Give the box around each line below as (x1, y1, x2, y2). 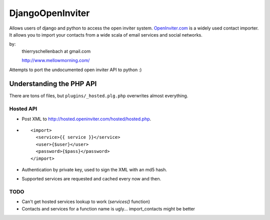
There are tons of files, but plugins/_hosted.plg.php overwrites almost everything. (9, 93, 188, 99)
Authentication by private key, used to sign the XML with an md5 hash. (21, 166, 167, 172)
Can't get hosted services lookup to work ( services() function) (21, 198, 150, 205)
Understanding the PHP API (9, 80, 97, 88)
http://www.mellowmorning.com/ (21, 58, 90, 64)
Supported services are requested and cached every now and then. (21, 176, 161, 182)
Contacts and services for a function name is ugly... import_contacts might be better (21, 205, 195, 211)
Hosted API (9, 105, 37, 112)
